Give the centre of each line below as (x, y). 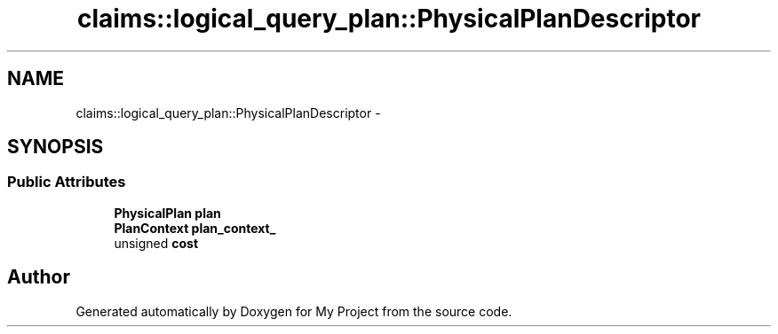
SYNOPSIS (56, 147)
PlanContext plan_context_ (195, 228)
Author (39, 277)
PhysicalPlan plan (167, 213)
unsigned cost (156, 243)
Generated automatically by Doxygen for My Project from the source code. (294, 311)
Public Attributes (67, 182)
